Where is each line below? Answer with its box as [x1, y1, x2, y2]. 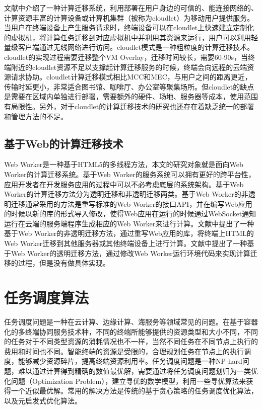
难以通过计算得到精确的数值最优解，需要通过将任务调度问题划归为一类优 [18, 365, 258, 376]
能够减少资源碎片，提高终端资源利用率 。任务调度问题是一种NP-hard [18, 356, 242, 366]
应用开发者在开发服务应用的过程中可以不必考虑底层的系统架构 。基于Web [4, 179, 244, 189]
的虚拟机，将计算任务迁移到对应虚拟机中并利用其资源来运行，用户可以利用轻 [4, 32, 258, 42]
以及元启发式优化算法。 [4, 395, 82, 405]
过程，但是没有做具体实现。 [18, 258, 110, 268]
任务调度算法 [4, 287, 89, 308]
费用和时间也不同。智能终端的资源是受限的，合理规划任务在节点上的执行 [4, 346, 244, 356]
